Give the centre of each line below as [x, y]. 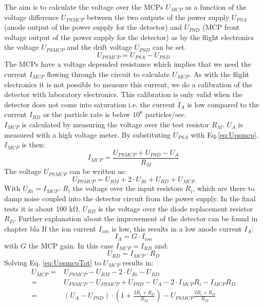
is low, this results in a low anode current [177, 228]
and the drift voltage [99, 47]
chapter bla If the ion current [50, 228]
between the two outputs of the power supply [158, 17]
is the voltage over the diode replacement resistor [176, 208]
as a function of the [216, 7]
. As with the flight [219, 74]
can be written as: [98, 171]
